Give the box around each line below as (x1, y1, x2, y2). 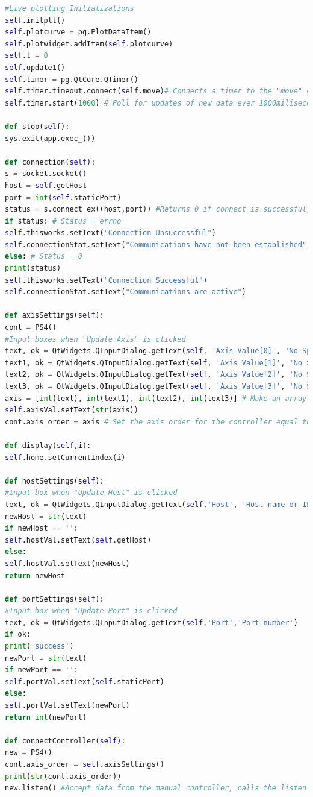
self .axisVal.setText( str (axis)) (5, 406, 138, 415)
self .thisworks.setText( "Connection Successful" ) (5, 276, 208, 285)
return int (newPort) (5, 713, 87, 722)
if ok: (5, 630, 31, 639)
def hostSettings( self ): (5, 476, 104, 485)
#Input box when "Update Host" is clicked (5, 488, 178, 497)
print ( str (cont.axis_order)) (5, 772, 122, 781)
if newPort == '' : (5, 666, 78, 675)
